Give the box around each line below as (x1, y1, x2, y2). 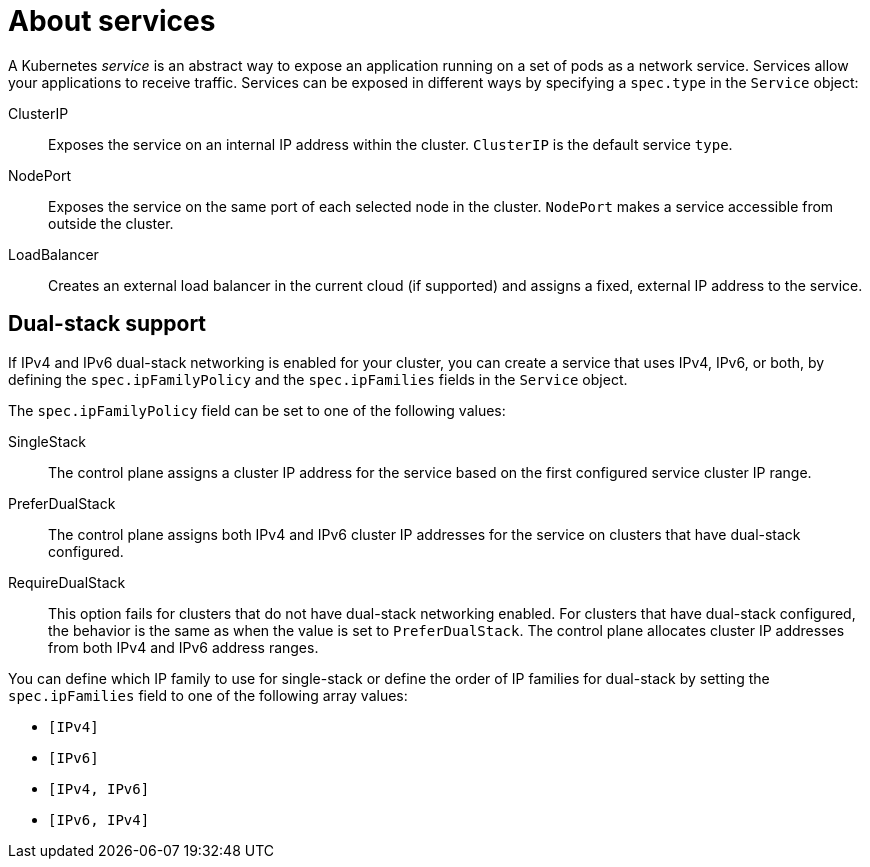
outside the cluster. (48, 214, 174, 232)
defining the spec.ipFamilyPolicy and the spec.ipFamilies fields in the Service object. (8, 370, 628, 388)
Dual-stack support (8, 311, 207, 337)
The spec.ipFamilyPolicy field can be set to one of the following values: (8, 401, 506, 419)
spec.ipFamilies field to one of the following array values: (8, 686, 408, 704)
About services (8, 4, 216, 38)
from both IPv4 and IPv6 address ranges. (48, 638, 319, 656)
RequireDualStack (8, 573, 126, 591)
